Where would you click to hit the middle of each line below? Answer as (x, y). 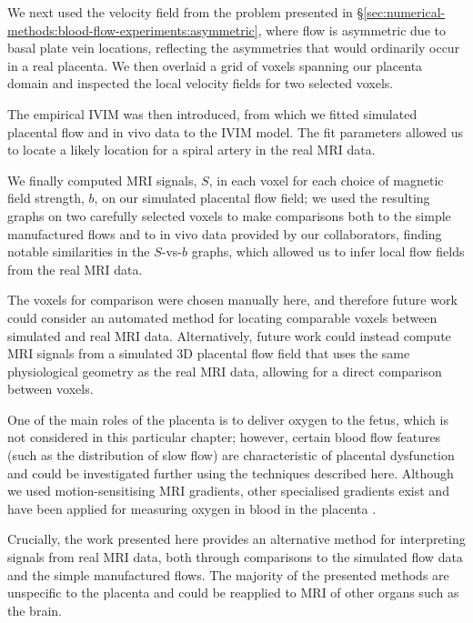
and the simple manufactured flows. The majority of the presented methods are (228, 574)
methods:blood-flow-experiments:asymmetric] (133, 30)
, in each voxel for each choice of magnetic (326, 180)
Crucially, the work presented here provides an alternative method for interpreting (236, 539)
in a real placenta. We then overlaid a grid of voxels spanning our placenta (215, 65)
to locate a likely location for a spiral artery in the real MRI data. (191, 150)
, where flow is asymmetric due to (352, 30)
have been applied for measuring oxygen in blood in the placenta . (192, 508)
